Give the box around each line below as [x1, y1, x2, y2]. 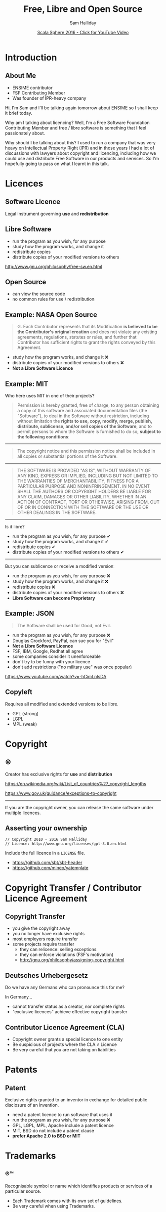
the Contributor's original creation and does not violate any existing [17, 329, 157, 335]
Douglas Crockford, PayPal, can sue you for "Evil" [12, 638, 114, 644]
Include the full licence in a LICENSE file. [5, 850, 85, 856]
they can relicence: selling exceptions [19, 947, 97, 952]
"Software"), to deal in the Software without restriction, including [17, 413, 149, 419]
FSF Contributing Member [12, 90, 66, 96]
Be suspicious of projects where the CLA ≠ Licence [12, 1041, 117, 1047]
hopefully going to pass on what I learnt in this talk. [5, 161, 109, 167]
